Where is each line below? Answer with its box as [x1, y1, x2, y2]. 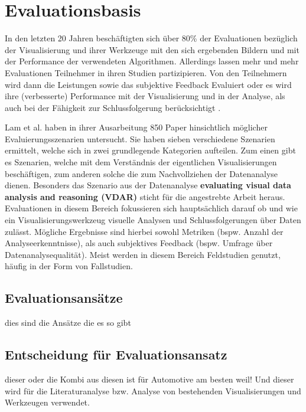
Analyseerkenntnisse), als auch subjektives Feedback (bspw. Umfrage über [5, 237, 273, 249]
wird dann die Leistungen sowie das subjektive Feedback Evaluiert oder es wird [5, 78, 292, 90]
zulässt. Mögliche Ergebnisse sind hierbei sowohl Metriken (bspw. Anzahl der [5, 225, 284, 237]
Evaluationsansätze [5, 289, 123, 307]
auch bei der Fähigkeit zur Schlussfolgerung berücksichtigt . [5, 101, 221, 113]
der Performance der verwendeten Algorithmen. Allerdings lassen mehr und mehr [5, 55, 299, 67]
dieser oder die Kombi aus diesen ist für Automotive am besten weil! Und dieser [5, 373, 294, 385]
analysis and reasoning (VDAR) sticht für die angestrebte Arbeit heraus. [5, 190, 285, 202]
